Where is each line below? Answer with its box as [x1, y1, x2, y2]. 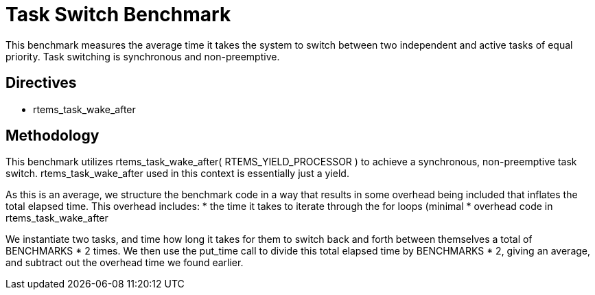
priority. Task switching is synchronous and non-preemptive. [5, 50, 280, 62]
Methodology [5, 127, 100, 145]
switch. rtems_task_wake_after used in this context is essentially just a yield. [5, 167, 349, 180]
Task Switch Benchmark [5, 3, 231, 26]
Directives [5, 74, 77, 92]
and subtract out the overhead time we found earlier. [5, 257, 244, 269]
